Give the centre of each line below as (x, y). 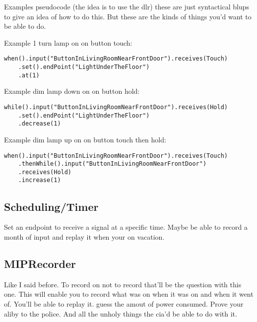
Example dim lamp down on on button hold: (72, 91)
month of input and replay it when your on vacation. (84, 236)
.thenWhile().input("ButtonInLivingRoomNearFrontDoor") (112, 164)
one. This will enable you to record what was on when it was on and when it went (129, 294)
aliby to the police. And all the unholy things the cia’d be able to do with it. (121, 313)
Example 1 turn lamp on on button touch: (68, 42)
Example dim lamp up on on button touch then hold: (85, 139)
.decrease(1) (39, 124)
